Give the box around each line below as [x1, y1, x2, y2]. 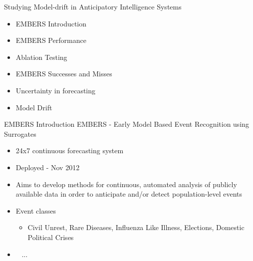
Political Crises [27, 232, 74, 242]
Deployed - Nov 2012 [15, 162, 80, 172]
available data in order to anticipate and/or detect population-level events [15, 189, 243, 199]
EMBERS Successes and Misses [15, 68, 112, 79]
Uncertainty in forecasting [15, 85, 96, 95]
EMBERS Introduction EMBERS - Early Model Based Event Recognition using [4, 119, 250, 129]
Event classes [15, 205, 56, 216]
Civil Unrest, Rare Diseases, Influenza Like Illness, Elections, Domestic [27, 222, 245, 233]
